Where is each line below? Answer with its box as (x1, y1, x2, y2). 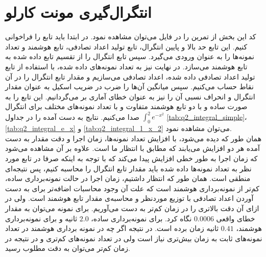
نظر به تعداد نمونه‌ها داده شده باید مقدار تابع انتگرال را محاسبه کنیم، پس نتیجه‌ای (5, 163, 252, 173)
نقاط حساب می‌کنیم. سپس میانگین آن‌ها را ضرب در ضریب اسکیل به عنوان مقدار (5, 81, 254, 92)
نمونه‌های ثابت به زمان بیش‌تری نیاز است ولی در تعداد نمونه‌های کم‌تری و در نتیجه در (5, 233, 262, 243)
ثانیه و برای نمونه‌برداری (5, 213, 78, 223)
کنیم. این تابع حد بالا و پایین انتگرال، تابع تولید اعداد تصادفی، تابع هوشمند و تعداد (5, 41, 248, 52)
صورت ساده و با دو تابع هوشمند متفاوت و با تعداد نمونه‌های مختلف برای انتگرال (5, 101, 248, 112)
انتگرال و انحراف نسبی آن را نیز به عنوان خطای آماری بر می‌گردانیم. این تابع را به (5, 91, 255, 101)
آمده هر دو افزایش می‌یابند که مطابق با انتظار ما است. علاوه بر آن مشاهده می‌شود (5, 143, 260, 153)
